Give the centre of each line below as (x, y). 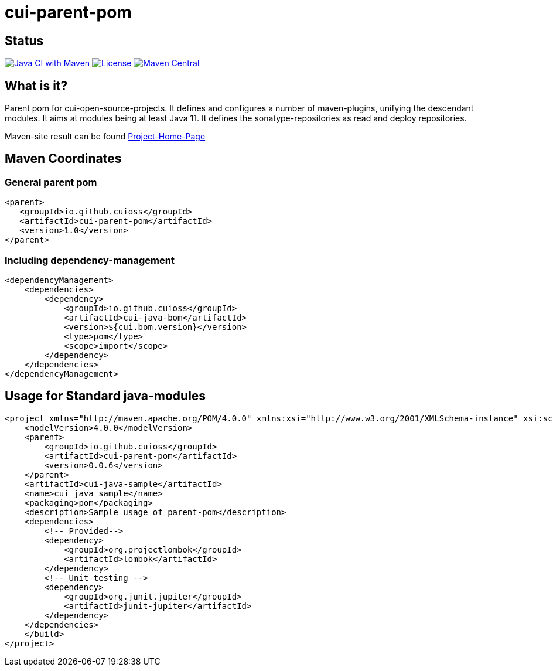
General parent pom (51, 182)
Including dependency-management (90, 260)
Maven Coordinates (63, 159)
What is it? (36, 86)
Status (24, 40)
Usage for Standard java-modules (105, 396)
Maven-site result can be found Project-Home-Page (105, 137)
